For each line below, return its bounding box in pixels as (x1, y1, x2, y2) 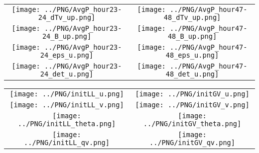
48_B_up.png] (167, 32, 217, 40)
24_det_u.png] (40, 70, 94, 78)
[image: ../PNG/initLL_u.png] (9, 90, 124, 98)
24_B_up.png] (42, 32, 92, 40)
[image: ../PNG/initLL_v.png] (9, 101, 124, 109)
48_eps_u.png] (165, 51, 219, 59)
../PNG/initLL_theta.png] (17, 120, 116, 128)
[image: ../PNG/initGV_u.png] (135, 90, 250, 98)
